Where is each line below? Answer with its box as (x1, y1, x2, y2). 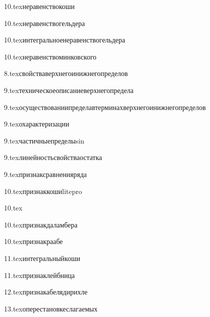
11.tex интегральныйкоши (4, 252, 80, 263)
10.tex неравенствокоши (4, 1, 75, 11)
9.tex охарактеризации (4, 118, 69, 129)
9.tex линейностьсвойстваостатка (4, 152, 102, 162)
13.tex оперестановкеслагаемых (4, 303, 97, 313)
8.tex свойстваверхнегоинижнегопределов (4, 68, 128, 78)
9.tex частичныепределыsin (4, 135, 84, 145)
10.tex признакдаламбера (4, 219, 77, 229)
